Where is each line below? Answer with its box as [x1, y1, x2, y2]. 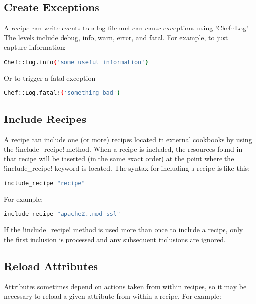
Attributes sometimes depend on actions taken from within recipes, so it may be [4, 281, 247, 291]
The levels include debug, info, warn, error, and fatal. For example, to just [4, 32, 228, 42]
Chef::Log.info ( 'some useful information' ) [4, 59, 149, 66]
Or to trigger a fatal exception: [4, 72, 97, 83]
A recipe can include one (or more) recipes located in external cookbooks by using [4, 134, 252, 144]
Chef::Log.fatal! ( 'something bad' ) [4, 90, 121, 97]
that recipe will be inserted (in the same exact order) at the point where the [4, 153, 234, 163]
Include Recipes [4, 111, 87, 126]
